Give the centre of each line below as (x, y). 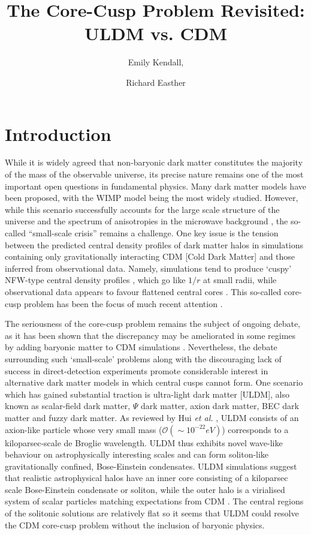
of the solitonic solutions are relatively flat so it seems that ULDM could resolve (152, 513)
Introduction (58, 133)
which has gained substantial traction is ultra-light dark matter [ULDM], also (147, 394)
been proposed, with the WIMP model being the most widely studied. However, (152, 198)
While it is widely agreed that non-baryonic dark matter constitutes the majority (154, 162)
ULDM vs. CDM (156, 33)
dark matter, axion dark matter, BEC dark (220, 406)
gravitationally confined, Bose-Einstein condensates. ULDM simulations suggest (151, 466)
